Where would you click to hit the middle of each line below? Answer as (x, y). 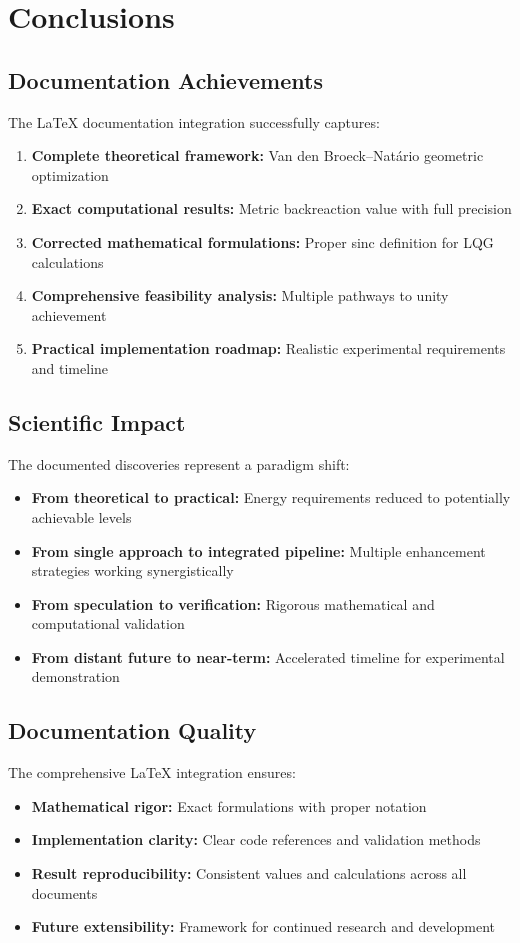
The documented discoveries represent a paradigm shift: (179, 463)
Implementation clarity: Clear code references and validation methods (256, 839)
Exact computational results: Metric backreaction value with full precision (271, 208)
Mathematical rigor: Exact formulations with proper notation (229, 805)
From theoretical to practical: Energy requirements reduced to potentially (271, 497)
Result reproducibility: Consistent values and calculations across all (249, 873)
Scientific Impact (97, 421)
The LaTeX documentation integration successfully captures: (194, 121)
